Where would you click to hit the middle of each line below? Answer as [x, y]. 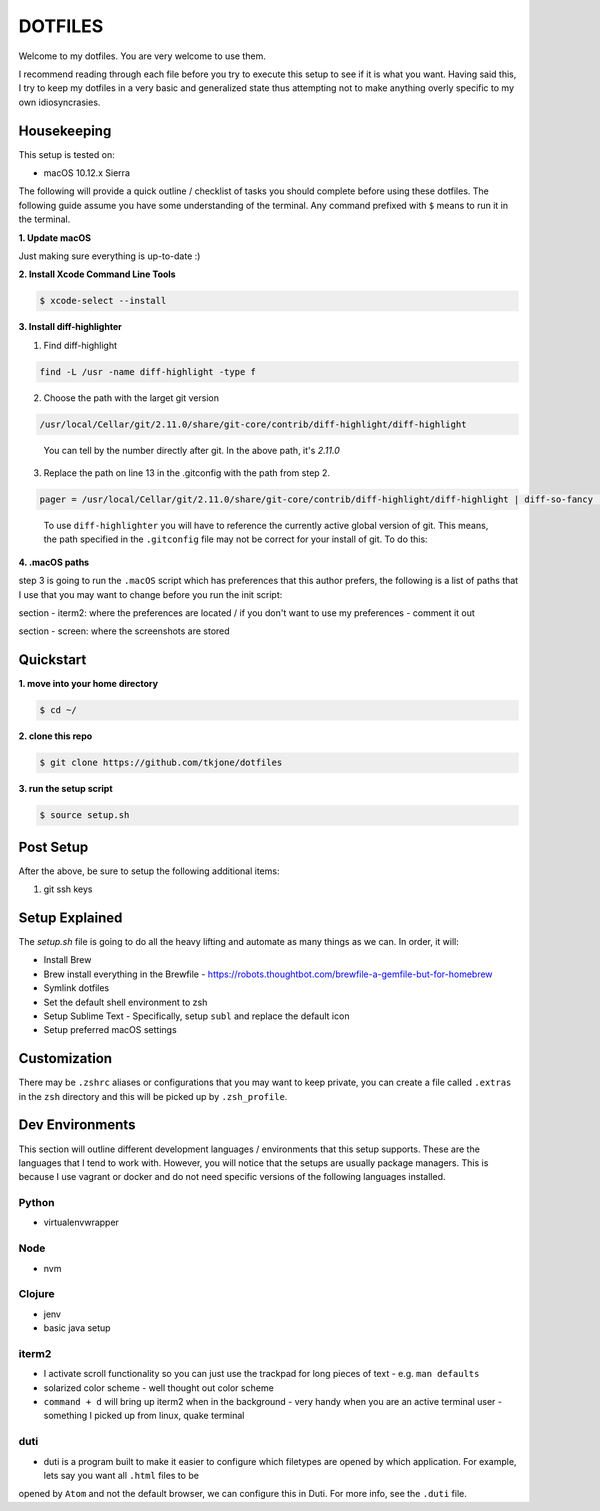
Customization [65, 1058]
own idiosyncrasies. [59, 102]
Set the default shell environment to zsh [125, 1002]
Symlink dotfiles [76, 988]
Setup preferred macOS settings [110, 1030]
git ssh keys [68, 889]
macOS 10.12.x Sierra [86, 173]
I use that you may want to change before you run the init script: [150, 594]
